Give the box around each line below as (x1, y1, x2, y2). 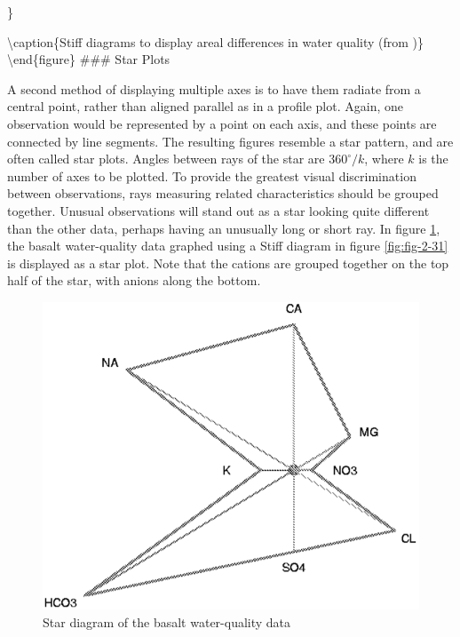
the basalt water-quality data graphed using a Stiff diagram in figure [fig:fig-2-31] (7, 236, 448, 255)
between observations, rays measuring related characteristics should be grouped (7, 184, 439, 203)
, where (364, 149, 404, 168)
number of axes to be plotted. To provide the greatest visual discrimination (7, 166, 416, 185)
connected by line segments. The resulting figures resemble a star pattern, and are (7, 131, 454, 150)
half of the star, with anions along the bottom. (7, 271, 261, 290)
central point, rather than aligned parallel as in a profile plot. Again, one (7, 97, 403, 115)
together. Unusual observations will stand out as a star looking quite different (7, 201, 430, 219)
